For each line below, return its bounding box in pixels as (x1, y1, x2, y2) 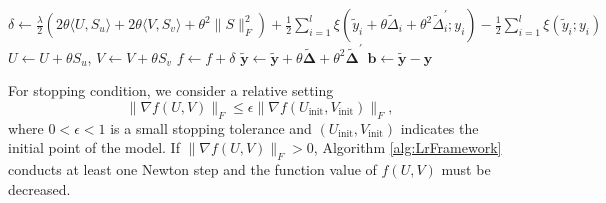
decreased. (8, 178, 71, 199)
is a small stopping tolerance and (110, 117, 312, 138)
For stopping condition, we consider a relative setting (8, 80, 334, 101)
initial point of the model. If (8, 137, 180, 158)
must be (441, 159, 491, 180)
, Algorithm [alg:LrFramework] (313, 137, 502, 158)
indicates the (400, 117, 479, 138)
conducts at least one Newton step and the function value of (8, 159, 377, 180)
